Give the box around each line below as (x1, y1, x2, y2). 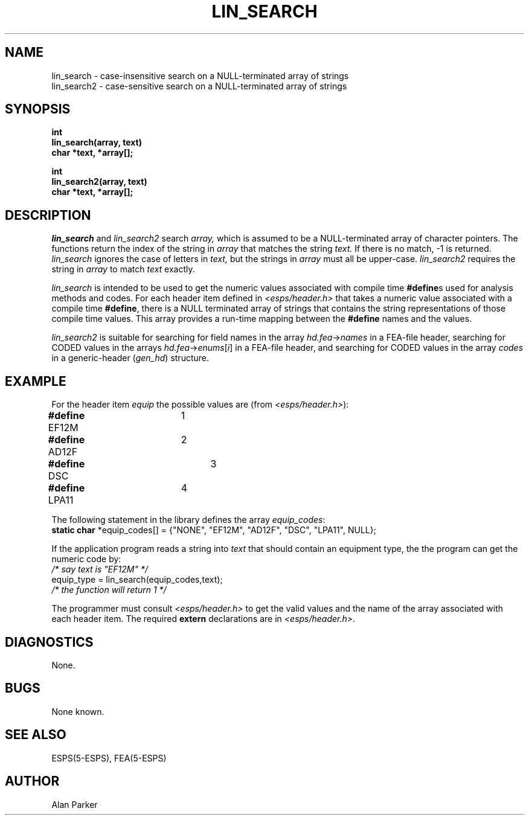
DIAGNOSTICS (5, 634, 94, 650)
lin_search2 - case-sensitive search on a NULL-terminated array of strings (51, 80, 347, 91)
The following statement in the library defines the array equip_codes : (51, 514, 325, 525)
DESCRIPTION (5, 207, 91, 223)
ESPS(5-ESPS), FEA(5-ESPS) (51, 752, 167, 763)
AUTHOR (5, 774, 60, 789)
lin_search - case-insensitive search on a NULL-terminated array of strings (51, 70, 349, 81)
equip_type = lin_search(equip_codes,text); (51, 574, 223, 585)
